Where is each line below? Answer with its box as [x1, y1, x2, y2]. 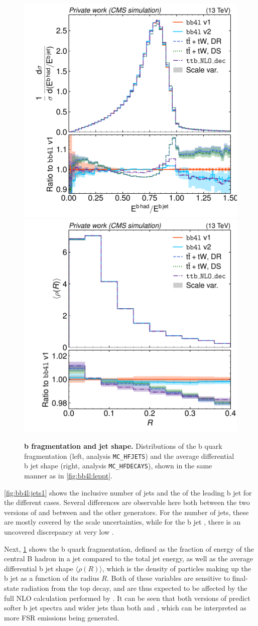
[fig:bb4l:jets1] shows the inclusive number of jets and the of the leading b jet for [4, 487, 252, 497]
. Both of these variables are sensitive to [106, 573, 230, 583]
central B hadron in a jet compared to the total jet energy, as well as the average [4, 553, 253, 564]
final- [232, 573, 248, 583]
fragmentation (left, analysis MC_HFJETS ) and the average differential [24, 450, 234, 461]
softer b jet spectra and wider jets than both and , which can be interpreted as [4, 602, 246, 613]
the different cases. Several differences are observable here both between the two [4, 497, 250, 508]
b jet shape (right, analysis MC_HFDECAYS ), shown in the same [24, 460, 212, 471]
